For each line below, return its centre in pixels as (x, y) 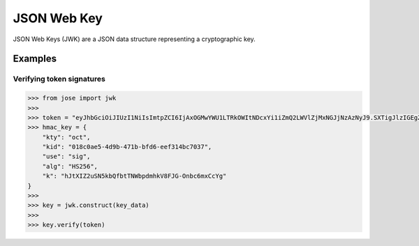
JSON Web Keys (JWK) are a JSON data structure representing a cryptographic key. (134, 39)
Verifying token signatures (59, 79)
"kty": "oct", (66, 137)
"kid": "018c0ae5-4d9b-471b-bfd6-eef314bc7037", (127, 147)
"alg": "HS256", (70, 166)
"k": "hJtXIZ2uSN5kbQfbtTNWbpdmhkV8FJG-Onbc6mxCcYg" (134, 176)
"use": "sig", (66, 156)
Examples (35, 59)
